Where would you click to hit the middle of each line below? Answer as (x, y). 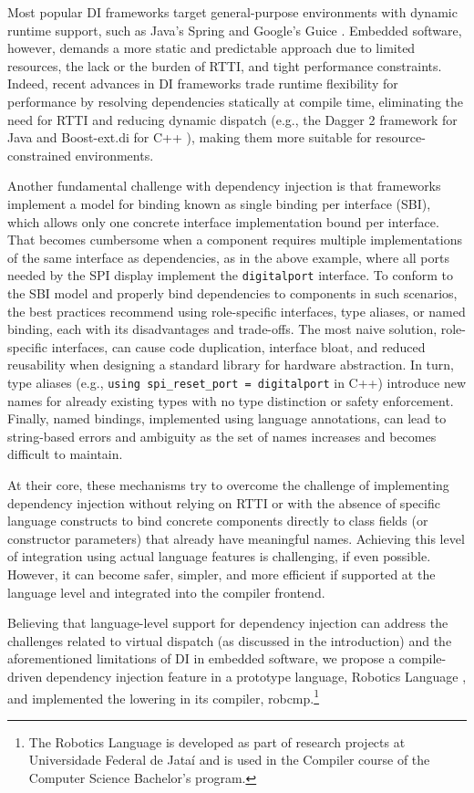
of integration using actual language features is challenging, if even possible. (219, 556)
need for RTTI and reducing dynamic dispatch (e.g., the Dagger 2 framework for (232, 119)
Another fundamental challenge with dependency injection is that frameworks (224, 186)
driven (25, 676)
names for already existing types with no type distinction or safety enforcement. (231, 400)
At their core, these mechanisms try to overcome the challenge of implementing (228, 484)
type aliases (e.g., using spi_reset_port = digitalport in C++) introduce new (237, 382)
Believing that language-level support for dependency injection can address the (228, 623)
